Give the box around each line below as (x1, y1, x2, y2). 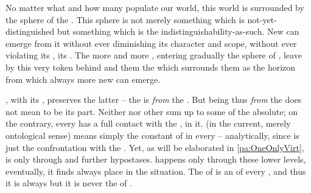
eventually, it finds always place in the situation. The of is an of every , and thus (5, 164, 306, 177)
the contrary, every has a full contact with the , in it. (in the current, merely (5, 117, 291, 130)
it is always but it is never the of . (5, 177, 132, 189)
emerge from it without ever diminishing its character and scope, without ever (5, 37, 297, 49)
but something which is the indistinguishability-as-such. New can (57, 25, 299, 38)
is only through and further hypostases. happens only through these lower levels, (5, 153, 306, 166)
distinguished (5, 25, 55, 38)
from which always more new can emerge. (5, 72, 161, 85)
